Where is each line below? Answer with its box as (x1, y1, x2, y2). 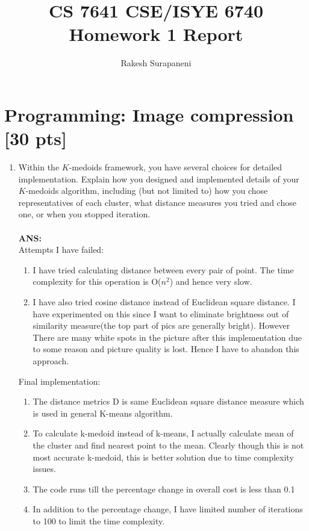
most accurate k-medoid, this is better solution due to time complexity (33, 450, 294, 463)
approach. (33, 354, 69, 367)
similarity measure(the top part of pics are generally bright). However (33, 319, 290, 332)
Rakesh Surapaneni (120, 57, 192, 69)
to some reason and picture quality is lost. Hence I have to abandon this (33, 343, 299, 355)
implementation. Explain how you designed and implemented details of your (18, 172, 299, 185)
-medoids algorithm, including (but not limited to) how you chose (25, 184, 268, 197)
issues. (33, 462, 56, 475)
